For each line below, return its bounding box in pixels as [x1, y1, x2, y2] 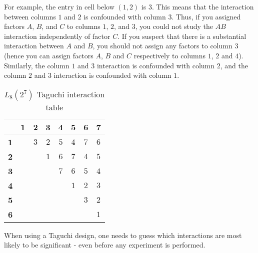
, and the [220, 60, 248, 70]
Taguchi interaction [36, 88, 105, 100]
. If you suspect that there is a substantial [117, 30, 246, 41]
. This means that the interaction [151, 1, 254, 11]
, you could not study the [135, 21, 213, 31]
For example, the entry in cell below [4, 1, 114, 11]
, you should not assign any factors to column [92, 40, 232, 51]
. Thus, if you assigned [171, 11, 241, 21]
